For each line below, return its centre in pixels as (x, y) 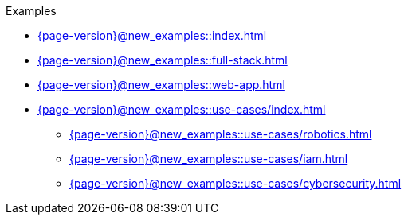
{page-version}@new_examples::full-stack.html (163, 60)
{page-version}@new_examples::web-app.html (161, 85)
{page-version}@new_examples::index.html (152, 35)
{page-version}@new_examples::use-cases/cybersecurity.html (235, 183)
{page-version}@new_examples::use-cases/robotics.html (221, 134)
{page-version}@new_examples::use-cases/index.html (182, 109)
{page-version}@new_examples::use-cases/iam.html (209, 159)
